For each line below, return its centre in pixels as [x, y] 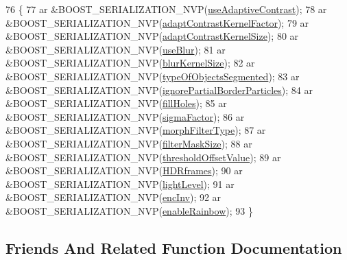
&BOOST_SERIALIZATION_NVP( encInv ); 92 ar [113, 197]
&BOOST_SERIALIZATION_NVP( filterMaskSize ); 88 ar [129, 143]
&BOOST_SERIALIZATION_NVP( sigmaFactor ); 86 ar [125, 116]
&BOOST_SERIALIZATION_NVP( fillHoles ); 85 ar [116, 103]
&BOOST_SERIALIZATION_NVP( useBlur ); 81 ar [116, 49]
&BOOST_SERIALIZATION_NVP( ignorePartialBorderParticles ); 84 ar [159, 90]
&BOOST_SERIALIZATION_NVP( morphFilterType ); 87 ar [136, 130]
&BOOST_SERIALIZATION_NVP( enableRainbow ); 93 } [129, 210]
